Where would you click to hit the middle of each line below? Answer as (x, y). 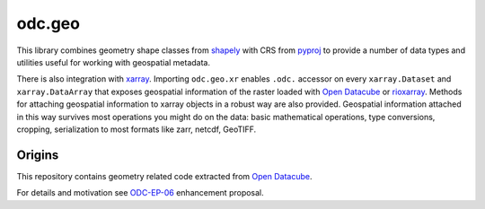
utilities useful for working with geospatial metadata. (114, 62)
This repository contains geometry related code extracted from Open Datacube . (164, 176)
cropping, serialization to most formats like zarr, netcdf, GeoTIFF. (137, 129)
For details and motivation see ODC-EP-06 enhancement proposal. (140, 193)
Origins (38, 155)
